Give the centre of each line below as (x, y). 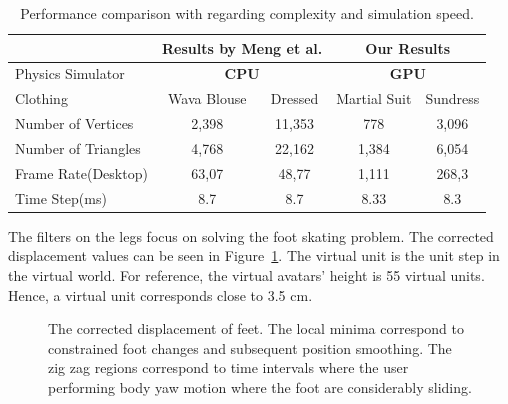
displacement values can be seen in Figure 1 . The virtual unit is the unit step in (254, 255)
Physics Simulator (70, 73)
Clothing (41, 98)
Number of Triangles (78, 147)
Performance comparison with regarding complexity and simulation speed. (247, 13)
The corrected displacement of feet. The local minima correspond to (256, 328)
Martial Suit (374, 98)
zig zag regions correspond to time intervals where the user (228, 367)
